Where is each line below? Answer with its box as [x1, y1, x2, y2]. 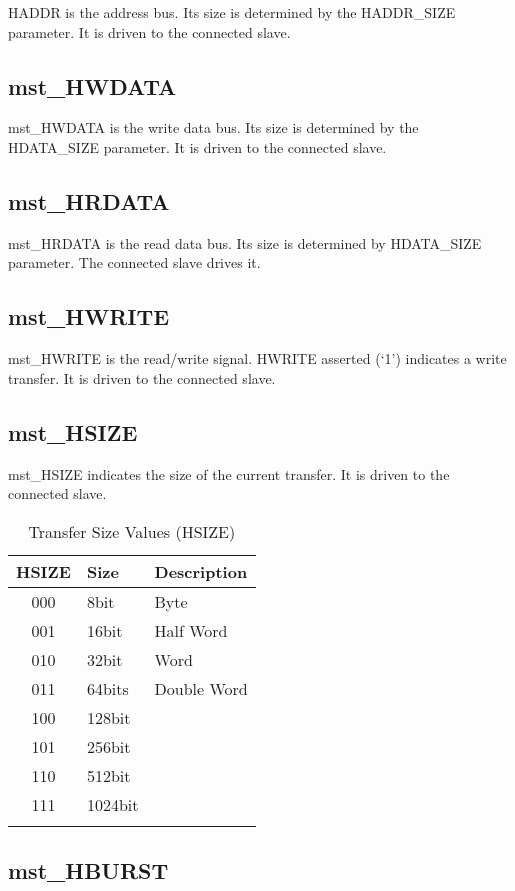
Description [154, 559, 248, 583]
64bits [86, 676, 129, 700]
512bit [86, 763, 131, 787]
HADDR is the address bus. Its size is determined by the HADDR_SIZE [8, 2, 456, 22]
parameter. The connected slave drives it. [8, 252, 261, 273]
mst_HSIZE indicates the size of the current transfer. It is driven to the [8, 463, 450, 484]
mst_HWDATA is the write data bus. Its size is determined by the [8, 117, 419, 138]
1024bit [86, 792, 139, 816]
